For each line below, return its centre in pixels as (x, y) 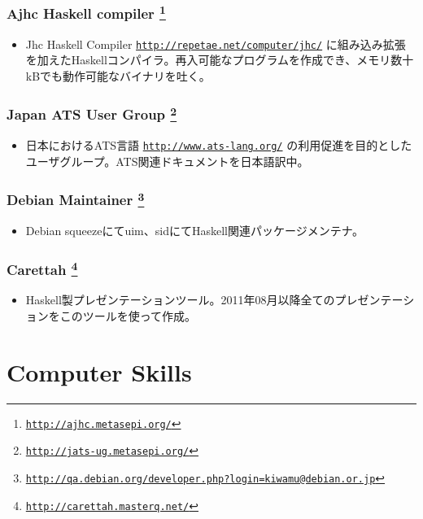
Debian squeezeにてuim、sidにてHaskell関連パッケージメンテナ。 (194, 231)
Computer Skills (99, 371)
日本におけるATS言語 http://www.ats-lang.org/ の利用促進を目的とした (219, 145)
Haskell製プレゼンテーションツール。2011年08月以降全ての (180, 300)
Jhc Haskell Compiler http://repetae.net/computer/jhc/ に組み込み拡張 (216, 44)
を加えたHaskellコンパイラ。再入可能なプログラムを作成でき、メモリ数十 (220, 60)
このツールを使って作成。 (128, 315)
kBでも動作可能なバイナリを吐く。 (118, 75)
